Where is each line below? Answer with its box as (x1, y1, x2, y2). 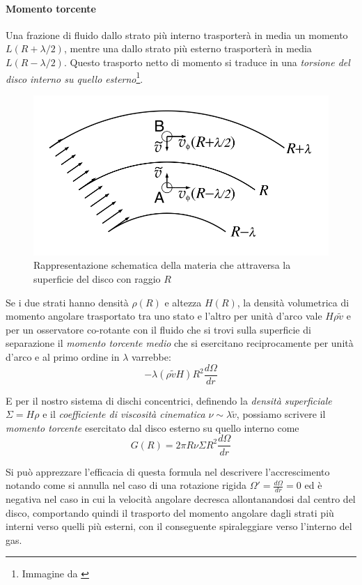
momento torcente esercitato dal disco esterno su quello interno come (6, 420, 299, 435)
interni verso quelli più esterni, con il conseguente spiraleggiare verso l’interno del (6, 519, 352, 533)
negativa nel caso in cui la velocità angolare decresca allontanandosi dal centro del (6, 491, 356, 506)
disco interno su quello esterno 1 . (6, 69, 143, 86)
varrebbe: (131, 350, 171, 364)
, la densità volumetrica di (237, 295, 349, 309)
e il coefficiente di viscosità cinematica (42, 407, 205, 421)
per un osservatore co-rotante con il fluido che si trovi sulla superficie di (6, 322, 311, 336)
